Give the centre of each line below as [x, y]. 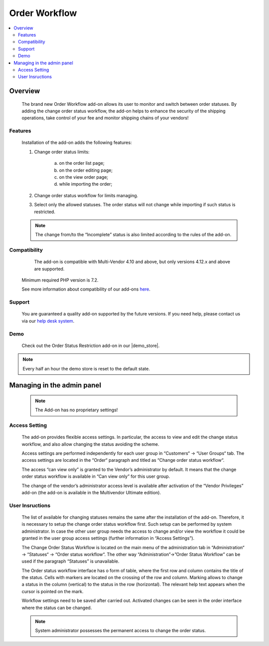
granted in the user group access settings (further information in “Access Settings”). [108, 538]
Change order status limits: [62, 152]
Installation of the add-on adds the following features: [77, 143]
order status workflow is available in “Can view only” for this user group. [96, 476]
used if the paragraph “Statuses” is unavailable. [70, 561]
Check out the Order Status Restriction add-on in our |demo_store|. [91, 345]
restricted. [45, 212]
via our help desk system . [48, 321]
